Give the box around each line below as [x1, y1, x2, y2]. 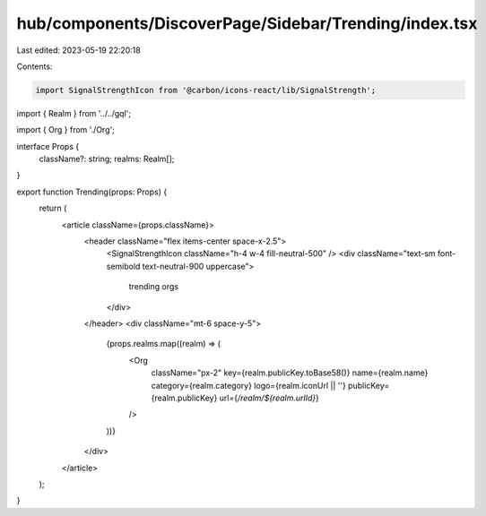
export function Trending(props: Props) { [16, 186, 168, 197]
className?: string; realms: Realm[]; [39, 153, 175, 165]
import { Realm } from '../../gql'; [16, 107, 132, 118]
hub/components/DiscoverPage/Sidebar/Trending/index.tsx [16, 13, 478, 33]
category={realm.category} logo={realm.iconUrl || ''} [151, 380, 347, 391]
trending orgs [128, 281, 179, 292]
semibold [106, 261, 141, 271]
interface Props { [16, 141, 80, 151]
